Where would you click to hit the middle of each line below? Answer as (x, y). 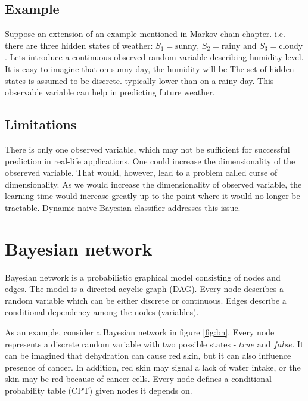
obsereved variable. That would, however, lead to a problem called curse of (141, 172)
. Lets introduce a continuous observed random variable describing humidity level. (154, 57)
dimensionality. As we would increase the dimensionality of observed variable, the (153, 184)
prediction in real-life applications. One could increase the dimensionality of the (150, 161)
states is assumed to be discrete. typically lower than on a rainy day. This (139, 80)
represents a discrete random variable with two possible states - (121, 344)
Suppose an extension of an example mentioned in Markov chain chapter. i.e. (145, 34)
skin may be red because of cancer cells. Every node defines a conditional (138, 379)
